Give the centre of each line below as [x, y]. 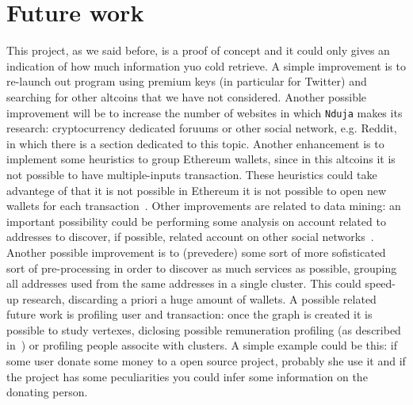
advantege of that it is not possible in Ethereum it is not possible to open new [197, 190]
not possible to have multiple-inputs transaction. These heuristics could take [192, 174]
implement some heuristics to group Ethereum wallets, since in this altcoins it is [201, 159]
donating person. [47, 392]
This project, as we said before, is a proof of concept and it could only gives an [198, 50]
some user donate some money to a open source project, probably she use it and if [206, 361]
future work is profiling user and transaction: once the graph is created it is [189, 314]
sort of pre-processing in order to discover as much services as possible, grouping [202, 267]
